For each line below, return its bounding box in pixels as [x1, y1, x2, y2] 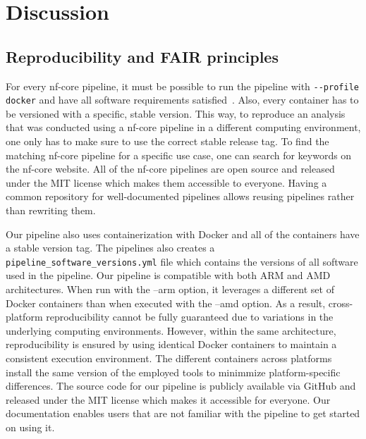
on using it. [6, 420, 55, 435]
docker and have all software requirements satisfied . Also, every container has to [6, 92, 359, 107]
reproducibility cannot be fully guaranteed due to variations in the [46, 309, 334, 324]
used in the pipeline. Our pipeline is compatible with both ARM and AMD [6, 268, 331, 283]
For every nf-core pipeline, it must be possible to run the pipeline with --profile [6, 78, 359, 93]
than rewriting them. [6, 203, 96, 218]
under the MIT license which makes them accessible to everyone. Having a [6, 175, 327, 190]
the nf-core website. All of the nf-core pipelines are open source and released [6, 161, 335, 176]
